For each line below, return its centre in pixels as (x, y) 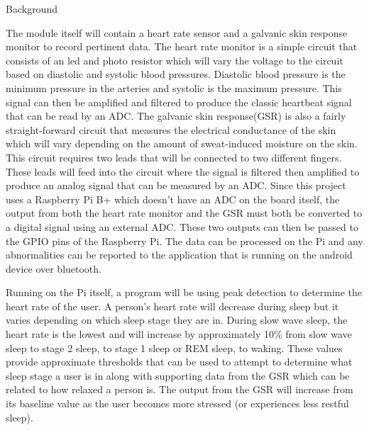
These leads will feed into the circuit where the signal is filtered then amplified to (183, 171)
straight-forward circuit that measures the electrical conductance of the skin (171, 129)
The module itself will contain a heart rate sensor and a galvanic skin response (177, 32)
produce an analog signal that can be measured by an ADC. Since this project (176, 185)
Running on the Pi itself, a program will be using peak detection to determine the (184, 292)
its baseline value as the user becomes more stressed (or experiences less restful (177, 403)
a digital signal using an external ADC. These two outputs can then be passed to (182, 226)
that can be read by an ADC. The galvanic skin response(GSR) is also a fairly (176, 116)
